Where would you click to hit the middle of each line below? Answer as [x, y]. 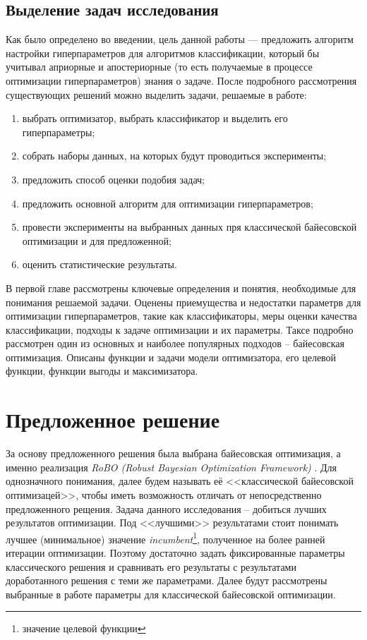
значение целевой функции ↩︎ [84, 628]
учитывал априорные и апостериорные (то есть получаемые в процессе [159, 67]
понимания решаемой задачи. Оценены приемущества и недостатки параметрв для [183, 302]
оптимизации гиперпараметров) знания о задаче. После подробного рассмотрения [181, 80]
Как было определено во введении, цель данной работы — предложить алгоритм [180, 39]
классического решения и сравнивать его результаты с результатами [151, 566]
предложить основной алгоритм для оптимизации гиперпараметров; [168, 203]
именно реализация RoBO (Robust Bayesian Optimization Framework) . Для [172, 467]
